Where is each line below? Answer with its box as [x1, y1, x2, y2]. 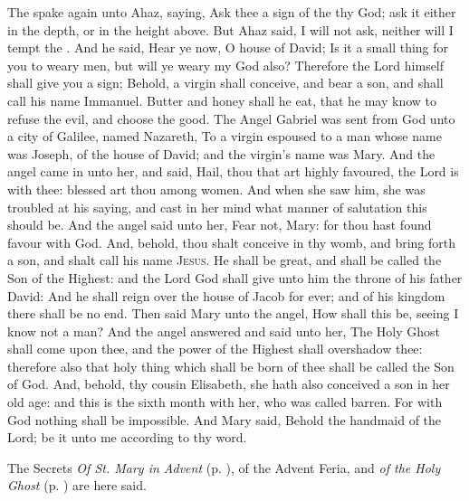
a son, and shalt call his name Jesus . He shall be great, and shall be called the [7, 250, 442, 269]
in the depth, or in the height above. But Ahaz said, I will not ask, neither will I [7, 20, 454, 39]
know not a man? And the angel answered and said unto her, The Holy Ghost [7, 321, 440, 340]
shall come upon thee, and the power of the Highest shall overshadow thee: [7, 339, 423, 358]
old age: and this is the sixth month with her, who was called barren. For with [7, 392, 443, 411]
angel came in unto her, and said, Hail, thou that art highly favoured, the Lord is [7, 162, 459, 181]
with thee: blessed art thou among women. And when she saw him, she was [7, 179, 426, 198]
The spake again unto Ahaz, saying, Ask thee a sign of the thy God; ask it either [7, 3, 456, 21]
